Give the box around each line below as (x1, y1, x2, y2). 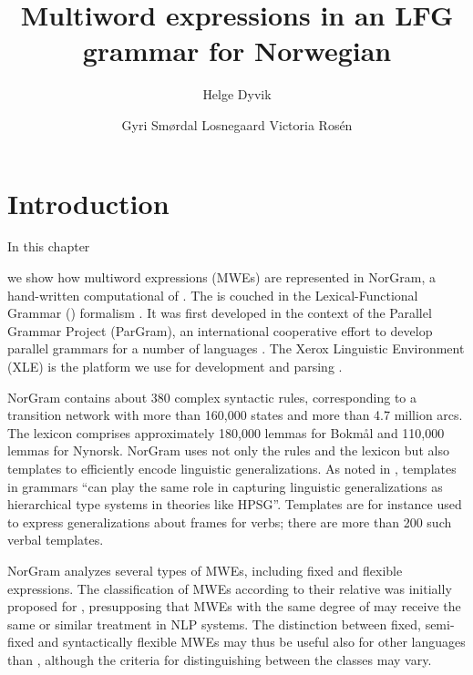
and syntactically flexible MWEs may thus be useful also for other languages (37, 632, 466, 651)
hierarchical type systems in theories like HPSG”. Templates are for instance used (7, 495, 462, 514)
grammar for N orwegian (82, 32, 392, 69)
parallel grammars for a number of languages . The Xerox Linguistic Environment (7, 339, 465, 358)
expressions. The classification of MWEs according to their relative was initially (7, 578, 452, 598)
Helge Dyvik (202, 85, 272, 104)
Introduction (7, 184, 170, 221)
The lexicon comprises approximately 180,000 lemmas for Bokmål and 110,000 (7, 423, 445, 442)
